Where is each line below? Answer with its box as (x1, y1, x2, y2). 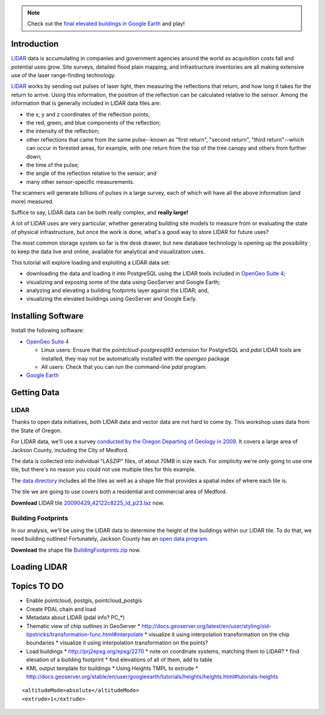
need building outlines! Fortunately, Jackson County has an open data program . (11, 535, 209, 543)
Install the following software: (11, 327, 84, 334)
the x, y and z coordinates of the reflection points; (26, 110, 150, 118)
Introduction (11, 39, 59, 49)
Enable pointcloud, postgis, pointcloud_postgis (26, 597, 143, 604)
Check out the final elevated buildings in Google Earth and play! (27, 20, 185, 27)
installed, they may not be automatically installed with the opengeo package (41, 354, 230, 362)
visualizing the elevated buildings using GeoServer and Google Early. (26, 295, 197, 303)
